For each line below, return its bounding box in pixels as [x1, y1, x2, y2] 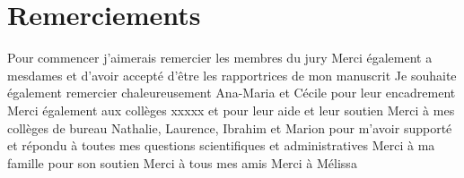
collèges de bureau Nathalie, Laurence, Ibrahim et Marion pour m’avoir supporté [7, 118, 452, 137]
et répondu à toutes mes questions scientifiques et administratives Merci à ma [7, 136, 435, 155]
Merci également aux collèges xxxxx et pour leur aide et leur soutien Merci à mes [7, 100, 455, 119]
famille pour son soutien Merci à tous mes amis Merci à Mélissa [7, 153, 357, 172]
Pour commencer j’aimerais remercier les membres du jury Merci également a [7, 48, 433, 67]
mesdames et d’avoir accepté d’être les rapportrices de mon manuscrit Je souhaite [7, 65, 457, 84]
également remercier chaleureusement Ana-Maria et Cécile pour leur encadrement [7, 83, 456, 102]
